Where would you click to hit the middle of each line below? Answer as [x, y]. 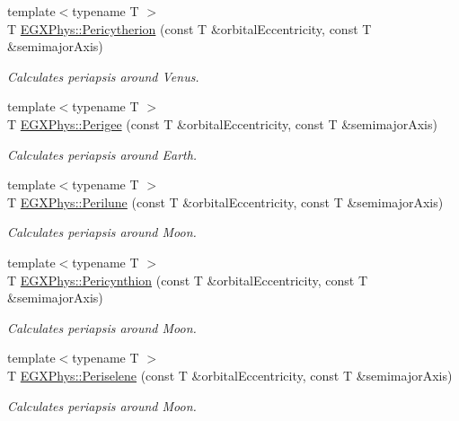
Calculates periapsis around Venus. [103, 76]
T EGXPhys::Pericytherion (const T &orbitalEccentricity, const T [190, 28]
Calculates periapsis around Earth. [102, 154]
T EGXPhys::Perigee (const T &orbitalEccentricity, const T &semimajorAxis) [222, 123]
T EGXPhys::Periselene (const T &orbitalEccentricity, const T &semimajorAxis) [230, 375]
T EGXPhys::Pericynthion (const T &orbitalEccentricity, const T [188, 280]
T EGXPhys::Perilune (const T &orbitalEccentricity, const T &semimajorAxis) [225, 202]
